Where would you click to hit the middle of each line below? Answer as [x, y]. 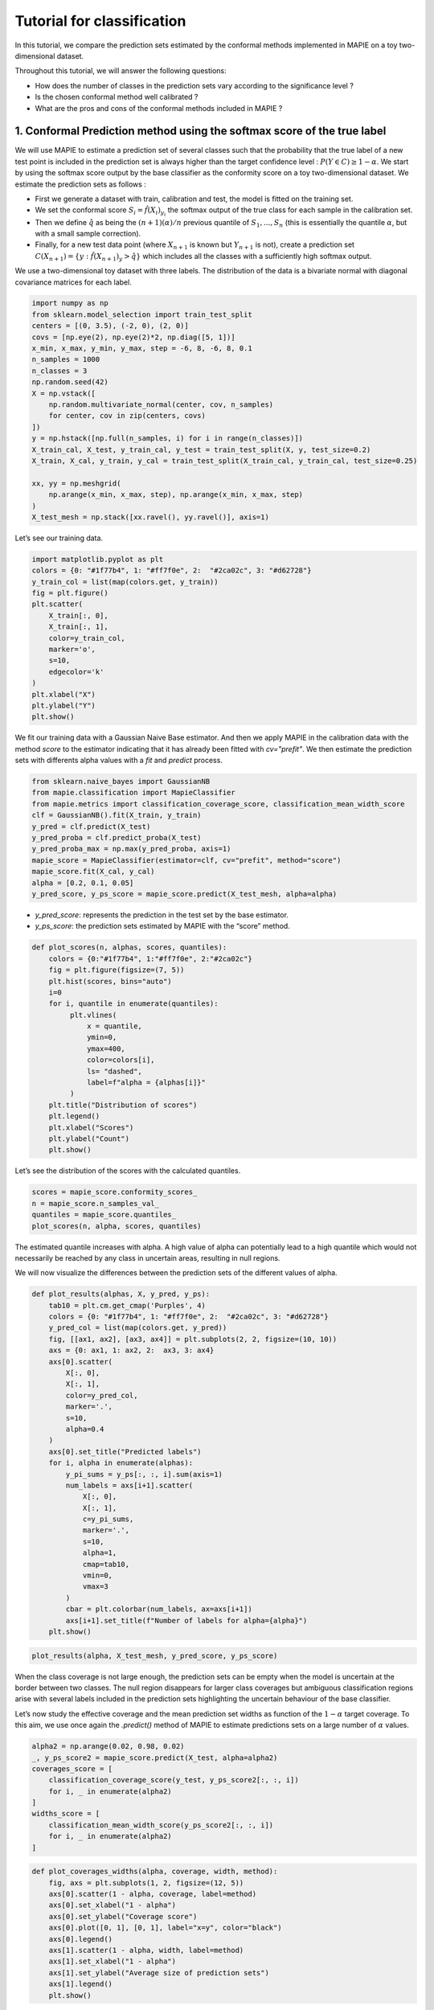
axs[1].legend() [80, 1984]
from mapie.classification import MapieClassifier [134, 793]
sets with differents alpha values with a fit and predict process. [119, 761]
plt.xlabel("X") [64, 694]
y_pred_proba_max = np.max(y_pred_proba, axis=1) [131, 849]
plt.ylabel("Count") [89, 1139]
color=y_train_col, [87, 638]
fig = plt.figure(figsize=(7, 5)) [117, 970]
